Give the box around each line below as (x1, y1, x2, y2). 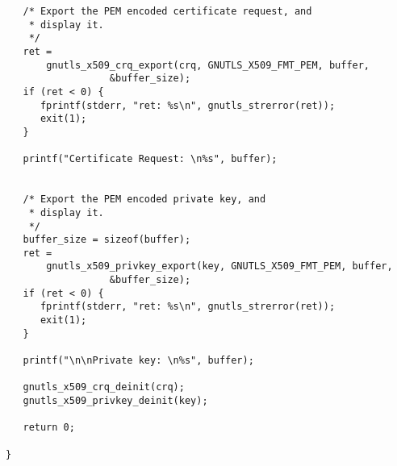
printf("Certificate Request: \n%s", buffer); (23, 153, 278, 165)
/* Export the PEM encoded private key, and (23, 193, 266, 206)
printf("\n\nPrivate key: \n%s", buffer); (23, 355, 254, 367)
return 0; (23, 422, 75, 434)
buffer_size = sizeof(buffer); (23, 234, 191, 246)
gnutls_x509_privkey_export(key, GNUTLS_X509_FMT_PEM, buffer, (46, 260, 393, 273)
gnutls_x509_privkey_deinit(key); (23, 395, 208, 407)
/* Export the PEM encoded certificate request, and (23, 6, 312, 17)
